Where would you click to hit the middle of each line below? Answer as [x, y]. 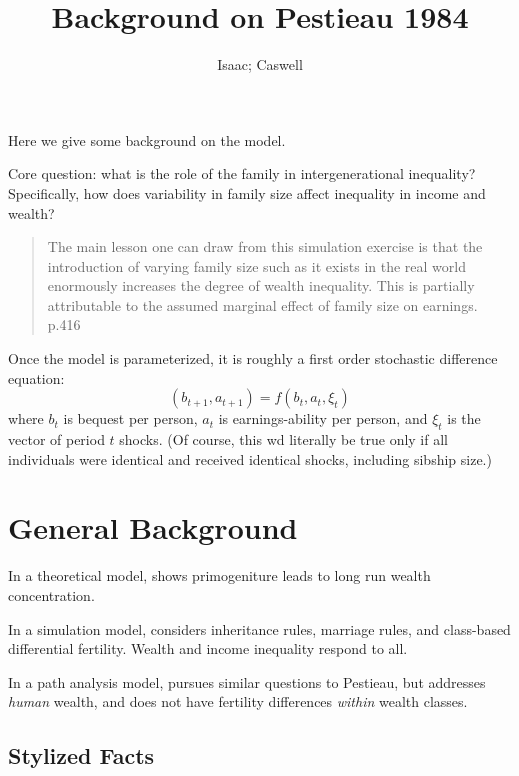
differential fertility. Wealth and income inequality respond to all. [208, 648]
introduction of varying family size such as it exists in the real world [257, 265]
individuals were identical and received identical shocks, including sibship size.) [250, 458]
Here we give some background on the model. [147, 139]
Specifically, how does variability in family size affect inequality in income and [247, 192]
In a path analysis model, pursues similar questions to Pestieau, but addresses [247, 681]
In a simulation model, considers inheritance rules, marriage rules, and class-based [259, 628]
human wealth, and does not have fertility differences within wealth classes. [238, 701]
